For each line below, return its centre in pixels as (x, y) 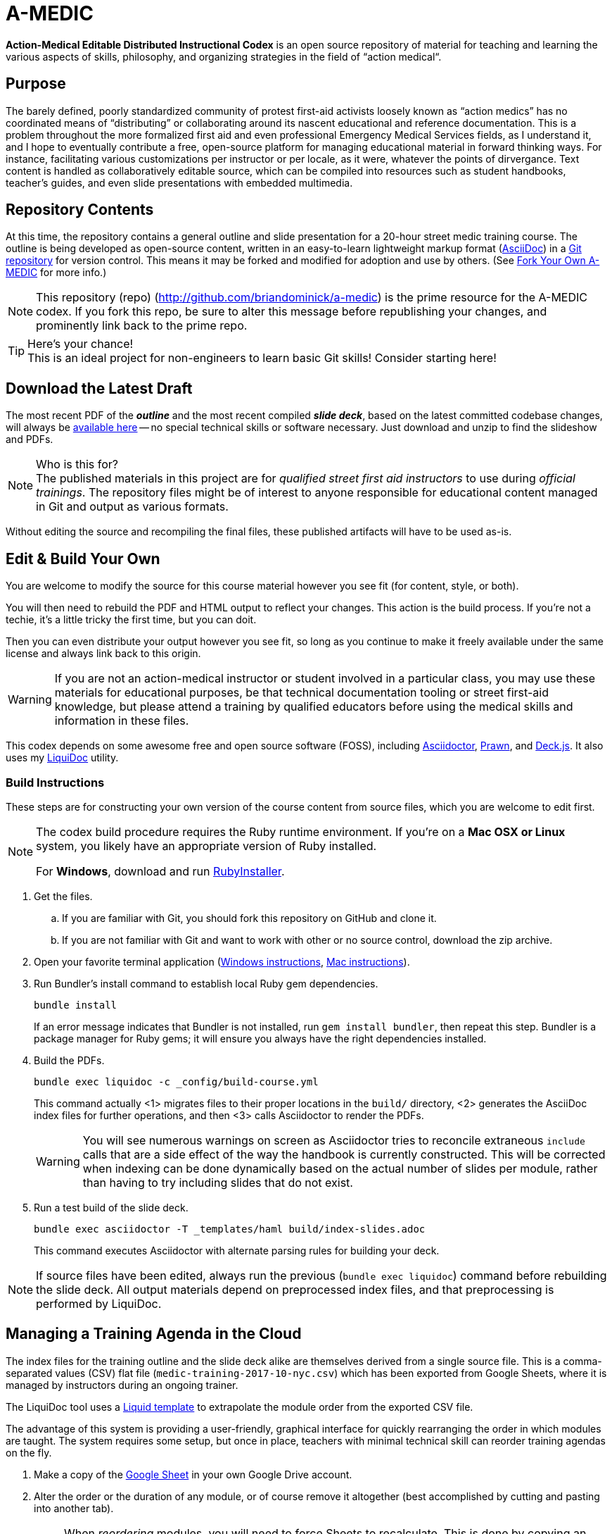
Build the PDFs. (69, 1060)
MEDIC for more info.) (56, 273)
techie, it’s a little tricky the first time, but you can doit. (131, 620)
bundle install (76, 1005)
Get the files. (63, 896)
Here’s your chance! (81, 344)
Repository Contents (80, 210)
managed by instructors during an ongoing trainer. (122, 1385)
